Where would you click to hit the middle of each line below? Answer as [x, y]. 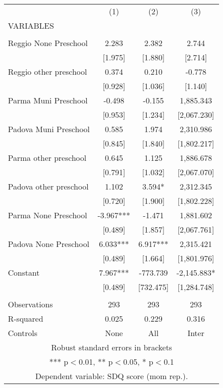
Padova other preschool [48, 186]
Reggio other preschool [48, 72]
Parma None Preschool [48, 215]
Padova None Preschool [49, 244]
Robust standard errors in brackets [112, 347]
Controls [23, 333]
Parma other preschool [47, 158]
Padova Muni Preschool [49, 129]
